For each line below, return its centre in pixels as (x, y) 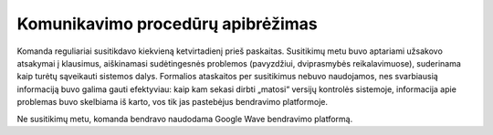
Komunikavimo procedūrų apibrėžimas (168, 24)
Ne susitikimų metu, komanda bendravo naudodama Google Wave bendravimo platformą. (185, 119)
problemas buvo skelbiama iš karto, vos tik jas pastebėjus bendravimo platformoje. (173, 102)
